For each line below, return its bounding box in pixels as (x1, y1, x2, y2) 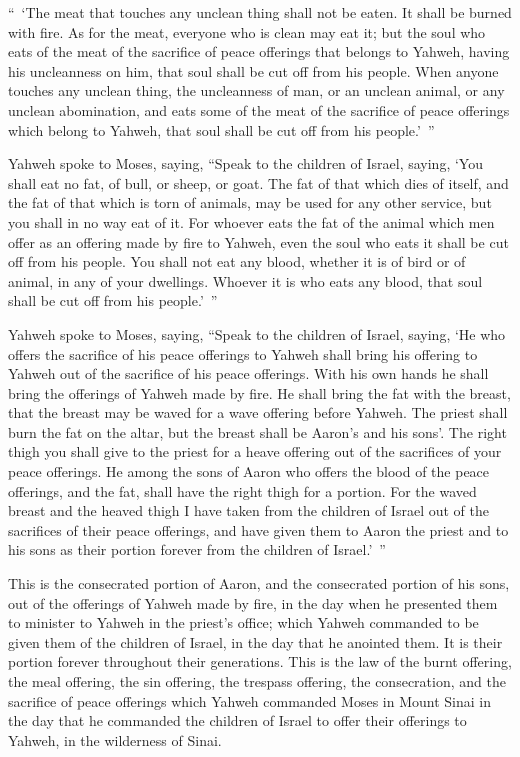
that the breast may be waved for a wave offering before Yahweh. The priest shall (8, 402, 508, 423)
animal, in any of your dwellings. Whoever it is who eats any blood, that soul (8, 270, 483, 291)
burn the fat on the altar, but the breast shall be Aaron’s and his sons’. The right (8, 421, 507, 442)
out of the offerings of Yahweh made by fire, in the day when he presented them (8, 592, 498, 613)
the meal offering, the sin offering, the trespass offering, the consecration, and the (8, 671, 506, 691)
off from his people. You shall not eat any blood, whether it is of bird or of (8, 251, 466, 272)
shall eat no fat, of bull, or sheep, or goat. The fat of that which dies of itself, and (8, 172, 509, 193)
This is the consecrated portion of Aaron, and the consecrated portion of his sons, (8, 573, 510, 594)
